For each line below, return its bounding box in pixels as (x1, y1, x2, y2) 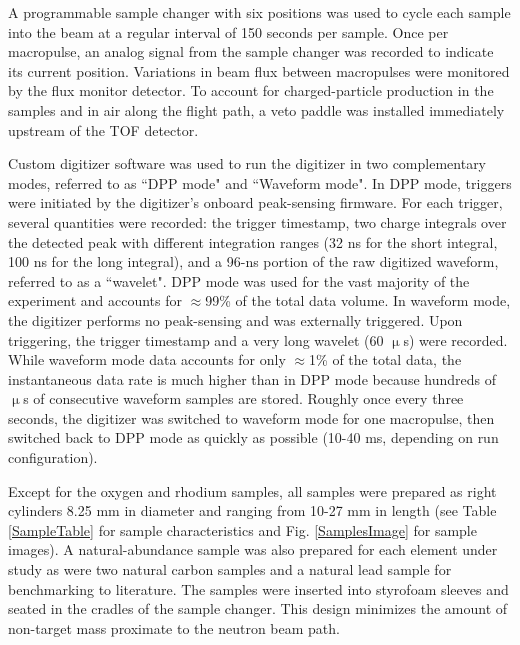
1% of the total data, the (309, 349, 462, 370)
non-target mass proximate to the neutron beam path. (8, 617, 340, 638)
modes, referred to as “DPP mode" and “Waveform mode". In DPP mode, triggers (8, 172, 512, 193)
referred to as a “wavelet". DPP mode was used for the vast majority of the (8, 270, 470, 291)
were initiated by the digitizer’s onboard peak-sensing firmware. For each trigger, (8, 192, 503, 213)
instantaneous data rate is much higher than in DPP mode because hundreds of (8, 368, 496, 389)
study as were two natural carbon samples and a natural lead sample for (8, 559, 452, 580)
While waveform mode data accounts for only (8, 349, 286, 370)
